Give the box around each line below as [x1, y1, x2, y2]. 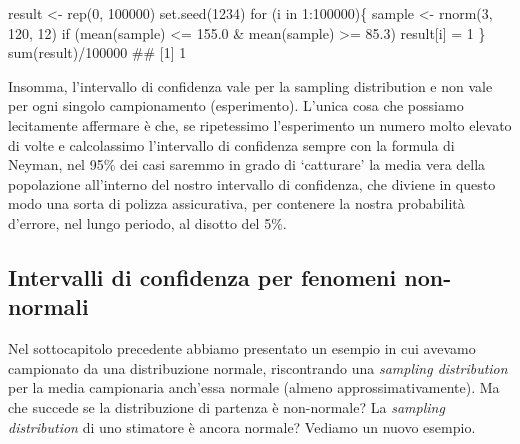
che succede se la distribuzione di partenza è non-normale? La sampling [8, 396, 445, 417]
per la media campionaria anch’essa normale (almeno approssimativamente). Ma [8, 377, 500, 398]
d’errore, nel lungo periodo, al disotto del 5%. [8, 212, 287, 233]
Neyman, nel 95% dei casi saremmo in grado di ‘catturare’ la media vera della [8, 154, 486, 175]
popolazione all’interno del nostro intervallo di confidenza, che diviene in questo [8, 173, 496, 194]
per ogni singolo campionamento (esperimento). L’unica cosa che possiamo [8, 95, 464, 116]
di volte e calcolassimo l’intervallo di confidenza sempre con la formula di [8, 134, 455, 155]
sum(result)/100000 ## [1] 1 [8, 42, 187, 63]
